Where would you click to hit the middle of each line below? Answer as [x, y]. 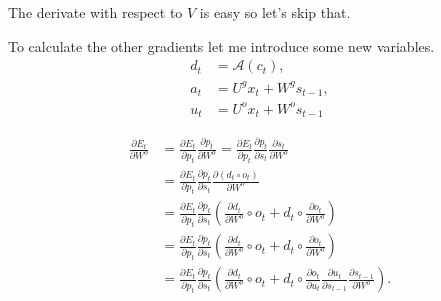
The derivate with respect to [95, 12]
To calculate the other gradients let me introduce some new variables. [221, 45]
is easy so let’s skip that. [275, 12]
